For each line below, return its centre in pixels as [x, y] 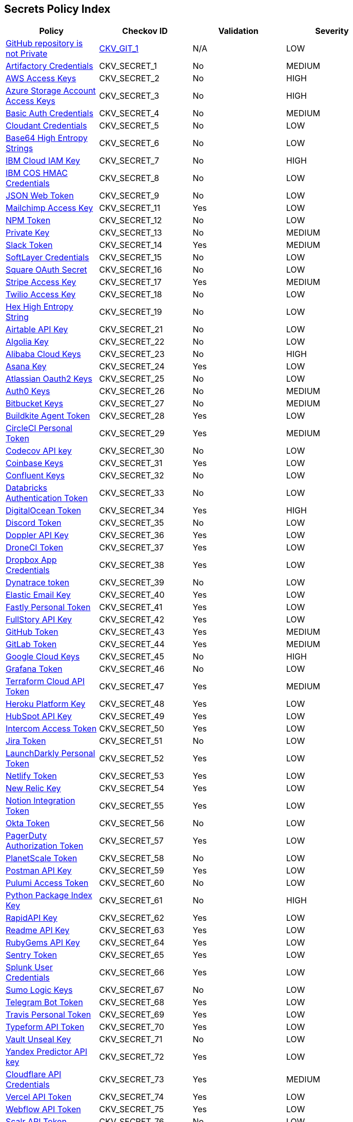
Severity [332, 31]
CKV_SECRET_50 [132, 729]
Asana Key [26, 367]
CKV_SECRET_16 [131, 270]
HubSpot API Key [39, 716]
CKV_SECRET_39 [132, 583]
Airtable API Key [37, 330]
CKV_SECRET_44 [132, 644]
